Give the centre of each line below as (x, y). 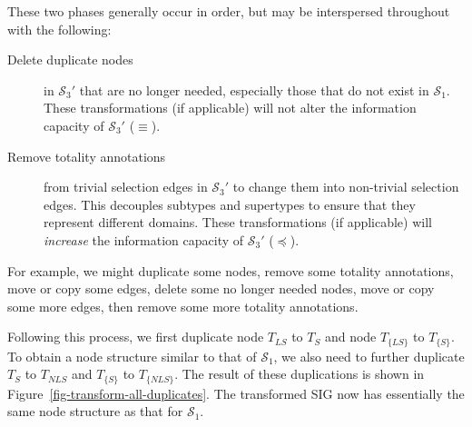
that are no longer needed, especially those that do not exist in (254, 89)
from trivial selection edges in (126, 187)
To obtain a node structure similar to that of (132, 356)
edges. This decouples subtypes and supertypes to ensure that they (230, 204)
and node (350, 337)
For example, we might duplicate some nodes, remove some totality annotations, (231, 270)
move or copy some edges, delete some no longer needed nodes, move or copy (221, 288)
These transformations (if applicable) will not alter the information (230, 108)
